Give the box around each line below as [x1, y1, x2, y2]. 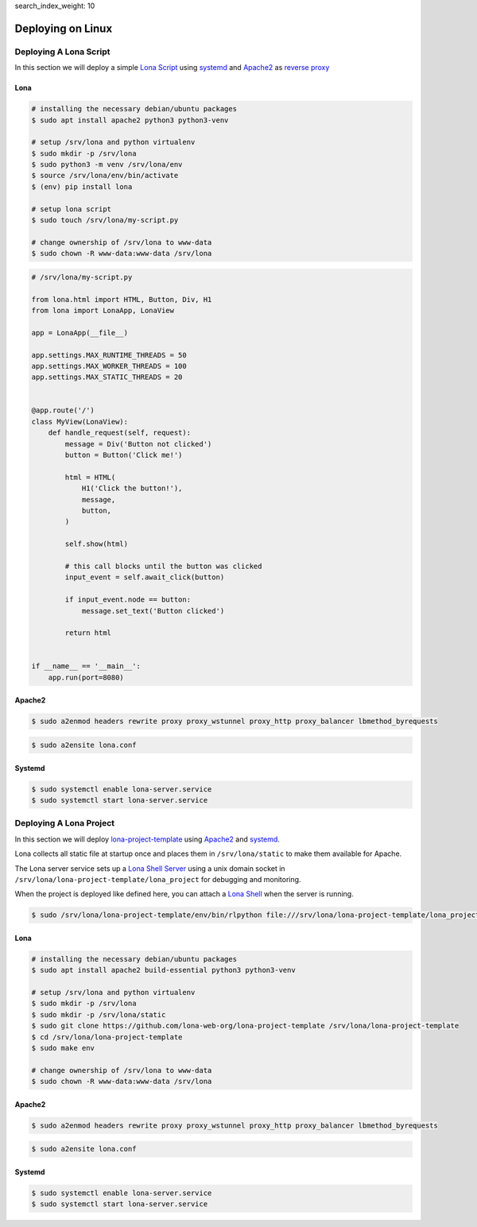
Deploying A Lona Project [14, 818, 115, 829]
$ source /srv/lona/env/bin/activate [31, 171, 179, 180]
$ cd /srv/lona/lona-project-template [31, 1032, 183, 1041]
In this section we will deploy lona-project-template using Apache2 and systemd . [14, 834, 280, 844]
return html [64, 629, 111, 637]
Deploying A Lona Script [14, 46, 111, 57]
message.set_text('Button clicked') [81, 606, 225, 615]
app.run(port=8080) [48, 672, 125, 682]
